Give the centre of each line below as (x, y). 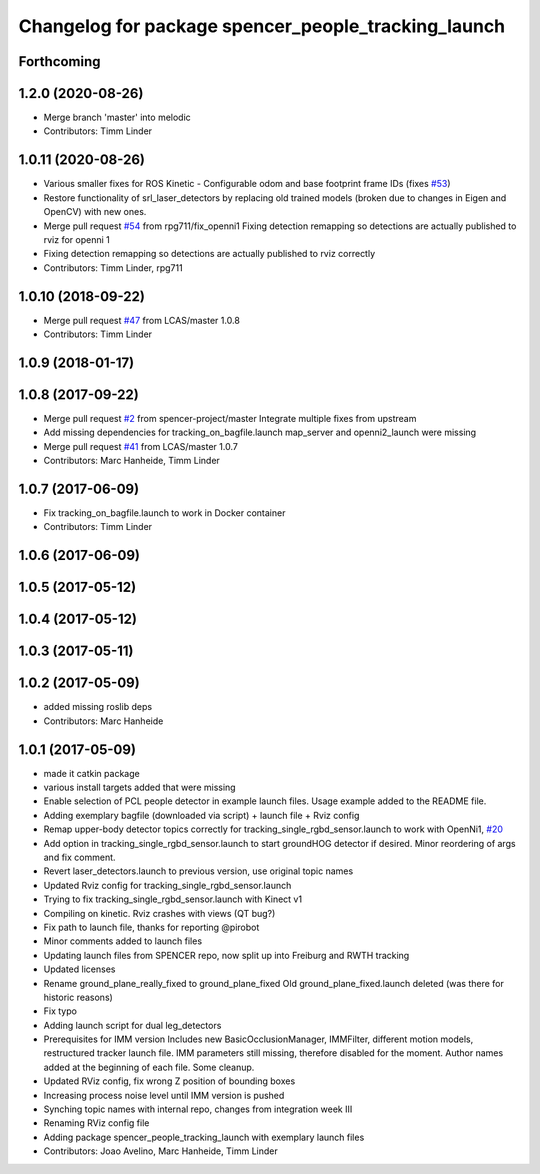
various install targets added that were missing (139, 787)
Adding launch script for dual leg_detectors (132, 1025)
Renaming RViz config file (96, 1123)
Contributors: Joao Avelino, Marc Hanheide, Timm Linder (161, 1151)
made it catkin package (91, 773)
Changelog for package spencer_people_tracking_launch (262, 26)
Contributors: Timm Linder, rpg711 (113, 267)
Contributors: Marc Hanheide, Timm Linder (131, 461)
